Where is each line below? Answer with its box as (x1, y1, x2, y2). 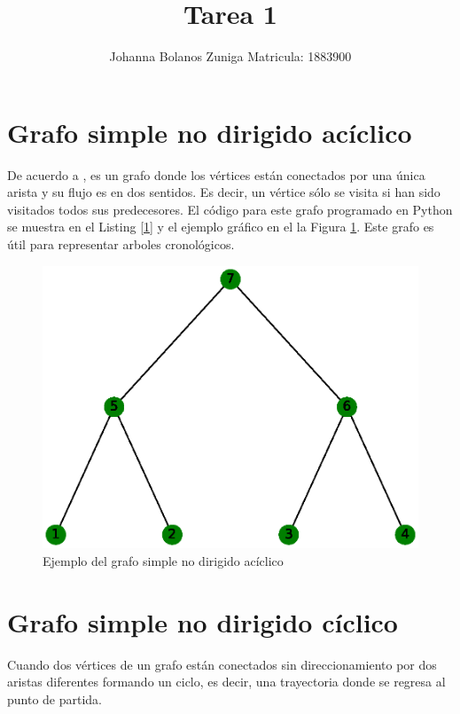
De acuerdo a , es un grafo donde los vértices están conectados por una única (7, 165, 425, 184)
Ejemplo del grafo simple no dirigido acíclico (43, 551, 284, 569)
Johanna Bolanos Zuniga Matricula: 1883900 (109, 47, 352, 66)
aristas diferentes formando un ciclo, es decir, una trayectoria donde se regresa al (7, 672, 446, 691)
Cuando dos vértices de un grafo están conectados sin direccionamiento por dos (7, 655, 437, 673)
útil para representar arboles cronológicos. (7, 235, 235, 254)
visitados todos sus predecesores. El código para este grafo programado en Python (7, 200, 453, 218)
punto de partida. (7, 689, 103, 708)
